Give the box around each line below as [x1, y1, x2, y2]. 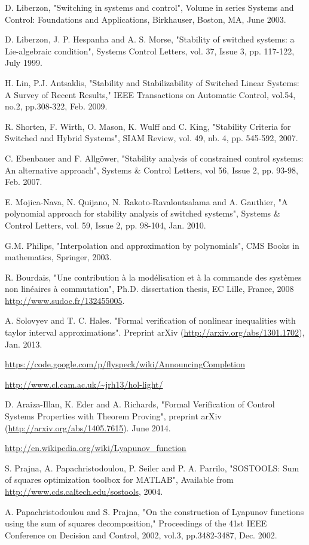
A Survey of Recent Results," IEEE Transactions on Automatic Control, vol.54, [5, 88, 296, 101]
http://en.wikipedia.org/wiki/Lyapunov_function [5, 442, 186, 454]
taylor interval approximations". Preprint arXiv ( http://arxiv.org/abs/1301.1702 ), [5, 326, 305, 339]
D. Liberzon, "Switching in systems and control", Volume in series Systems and [5, 1, 294, 13]
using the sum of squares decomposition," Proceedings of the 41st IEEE [5, 517, 267, 529]
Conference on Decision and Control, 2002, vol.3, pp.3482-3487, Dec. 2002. [5, 528, 277, 541]
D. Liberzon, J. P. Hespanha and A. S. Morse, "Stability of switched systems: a [5, 33, 295, 45]
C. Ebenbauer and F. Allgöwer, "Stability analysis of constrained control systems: [5, 151, 304, 164]
